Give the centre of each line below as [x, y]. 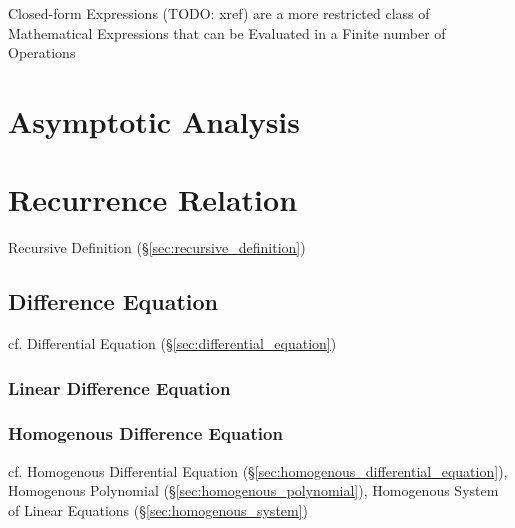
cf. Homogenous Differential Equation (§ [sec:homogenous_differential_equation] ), [258, 470]
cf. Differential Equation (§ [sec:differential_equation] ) [172, 343]
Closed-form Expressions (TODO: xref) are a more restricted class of [219, 13]
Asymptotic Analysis [154, 120]
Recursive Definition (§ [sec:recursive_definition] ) [157, 247]
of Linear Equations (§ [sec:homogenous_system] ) [158, 509]
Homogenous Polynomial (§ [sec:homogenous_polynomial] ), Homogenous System [253, 490]
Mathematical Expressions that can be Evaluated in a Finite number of [227, 32]
